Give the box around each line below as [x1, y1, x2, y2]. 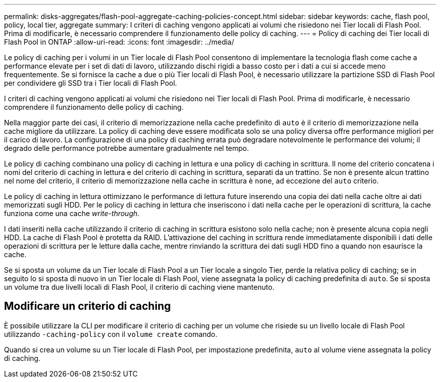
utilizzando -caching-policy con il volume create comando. [4, 329, 217, 338]
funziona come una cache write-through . [4, 209, 140, 218]
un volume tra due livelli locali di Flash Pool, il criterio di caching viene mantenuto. [4, 283, 275, 291]
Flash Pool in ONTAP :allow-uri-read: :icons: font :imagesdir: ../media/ [4, 38, 235, 46]
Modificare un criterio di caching [4, 300, 171, 313]
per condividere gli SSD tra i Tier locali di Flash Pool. [4, 79, 177, 87]
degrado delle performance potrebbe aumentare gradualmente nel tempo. [4, 144, 249, 152]
